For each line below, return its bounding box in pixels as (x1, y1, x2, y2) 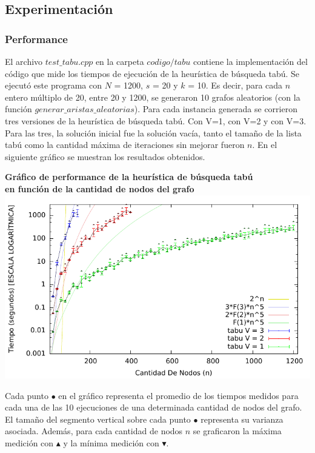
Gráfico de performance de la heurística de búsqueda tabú (5, 170, 253, 183)
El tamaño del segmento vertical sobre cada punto (5, 412, 191, 425)
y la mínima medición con (63, 436, 159, 449)
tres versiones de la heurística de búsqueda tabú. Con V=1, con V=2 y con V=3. (5, 114, 307, 127)
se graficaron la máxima (193, 424, 282, 437)
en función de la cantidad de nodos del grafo (5, 182, 194, 195)
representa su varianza (201, 412, 283, 425)
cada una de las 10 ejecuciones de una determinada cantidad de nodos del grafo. (5, 401, 302, 414)
